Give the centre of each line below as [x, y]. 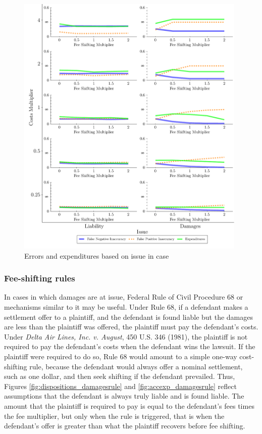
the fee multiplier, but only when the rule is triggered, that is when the [114, 416]
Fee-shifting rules [40, 278]
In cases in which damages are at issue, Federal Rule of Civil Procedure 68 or [124, 297]
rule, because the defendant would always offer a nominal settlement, [136, 366]
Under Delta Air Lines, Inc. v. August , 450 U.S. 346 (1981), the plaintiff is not [126, 336]
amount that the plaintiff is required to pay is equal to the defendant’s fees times [129, 405]
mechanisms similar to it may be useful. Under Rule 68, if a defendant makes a [126, 307]
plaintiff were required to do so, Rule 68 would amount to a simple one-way [121, 356]
